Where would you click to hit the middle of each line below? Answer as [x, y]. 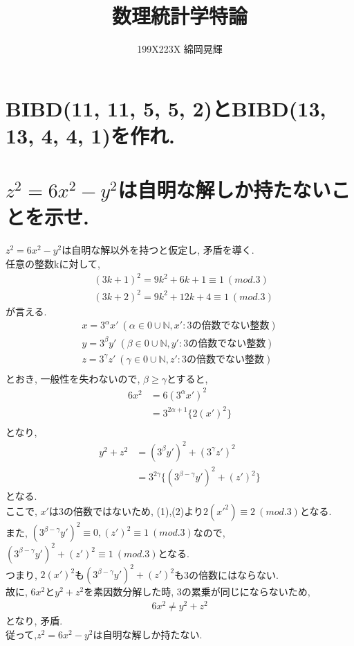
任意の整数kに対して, [53, 263]
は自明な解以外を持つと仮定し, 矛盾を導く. [158, 250]
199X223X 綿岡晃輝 [180, 49]
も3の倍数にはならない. [227, 574]
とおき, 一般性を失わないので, [73, 378]
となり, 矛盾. [34, 621]
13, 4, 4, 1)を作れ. [90, 135]
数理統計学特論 [179, 16]
